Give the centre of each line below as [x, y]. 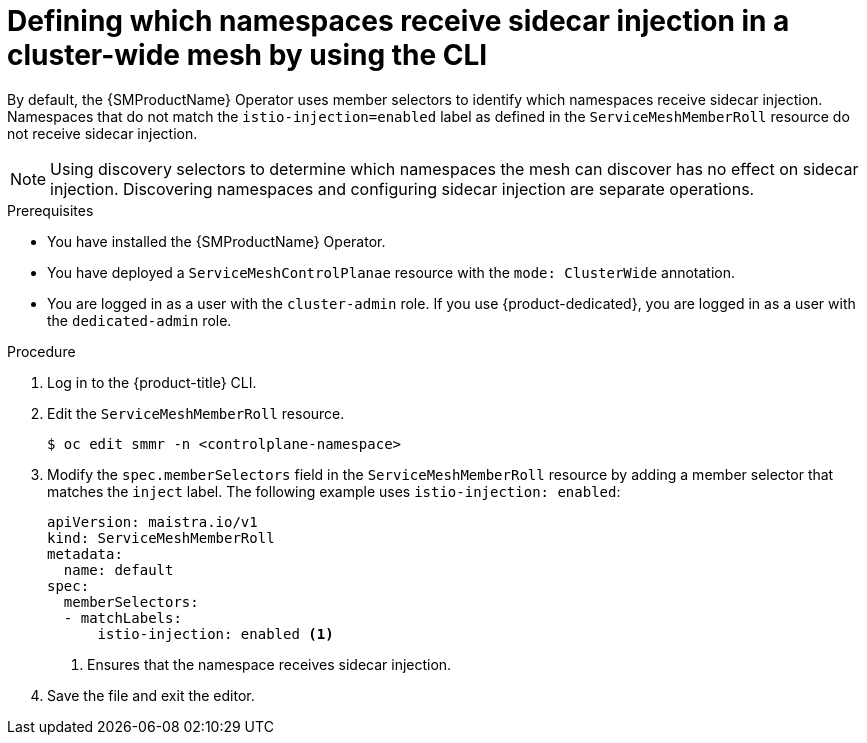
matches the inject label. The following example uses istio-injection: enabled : [334, 491]
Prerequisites [50, 210]
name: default [118, 569]
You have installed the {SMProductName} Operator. [216, 241]
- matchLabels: [122, 617]
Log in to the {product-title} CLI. [152, 382]
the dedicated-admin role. [139, 320]
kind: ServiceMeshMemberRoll [161, 537]
